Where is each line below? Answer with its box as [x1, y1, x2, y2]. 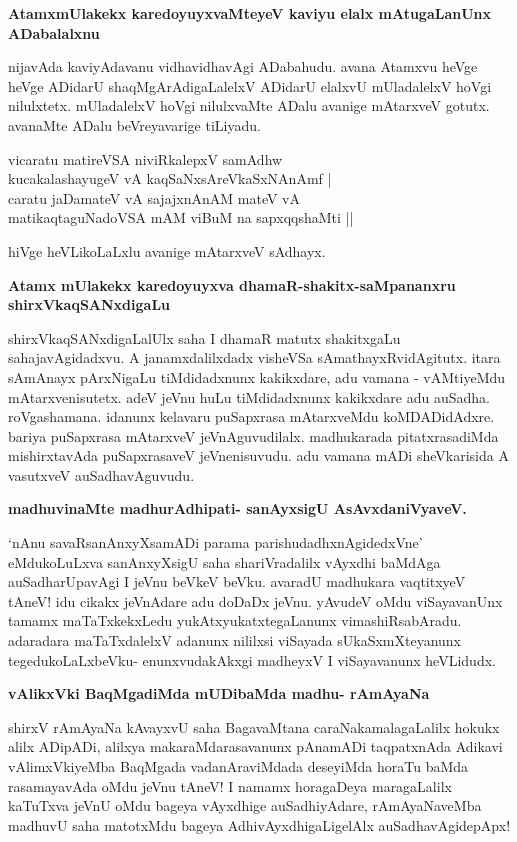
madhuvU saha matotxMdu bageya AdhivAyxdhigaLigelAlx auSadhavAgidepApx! [8, 814, 511, 835]
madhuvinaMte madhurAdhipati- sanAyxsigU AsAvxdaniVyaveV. [8, 498, 467, 519]
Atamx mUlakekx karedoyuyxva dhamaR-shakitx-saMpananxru [8, 274, 456, 295]
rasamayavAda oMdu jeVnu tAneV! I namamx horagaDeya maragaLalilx [8, 775, 452, 796]
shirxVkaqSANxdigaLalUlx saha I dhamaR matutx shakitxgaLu [8, 327, 401, 348]
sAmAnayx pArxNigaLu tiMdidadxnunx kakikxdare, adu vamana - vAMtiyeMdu [8, 366, 506, 387]
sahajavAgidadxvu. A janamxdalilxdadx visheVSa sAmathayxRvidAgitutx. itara [8, 347, 501, 368]
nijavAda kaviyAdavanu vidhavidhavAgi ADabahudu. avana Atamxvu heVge [8, 56, 478, 77]
